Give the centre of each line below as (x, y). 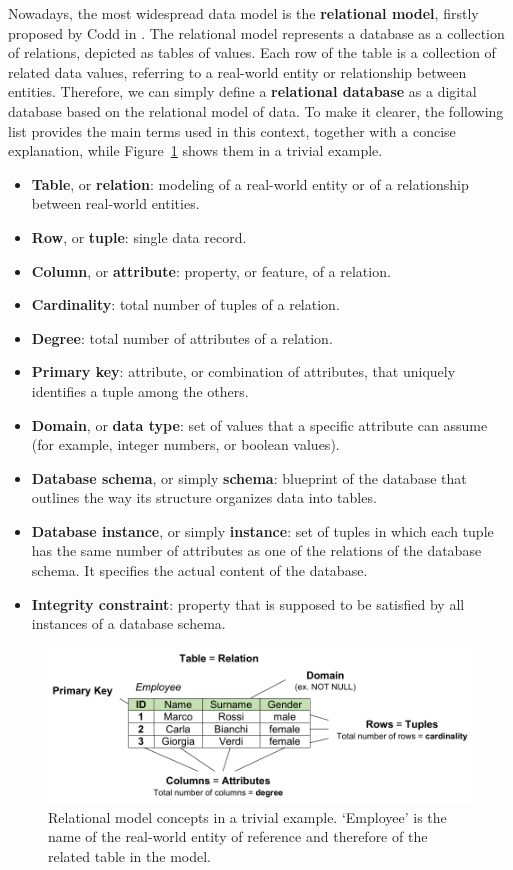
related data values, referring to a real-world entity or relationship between (237, 71)
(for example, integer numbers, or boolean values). (185, 444)
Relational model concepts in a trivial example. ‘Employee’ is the (247, 816)
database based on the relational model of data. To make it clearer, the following (256, 110)
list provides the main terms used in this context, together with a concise (232, 130)
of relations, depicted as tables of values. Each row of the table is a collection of (252, 52)
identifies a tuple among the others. (140, 390)
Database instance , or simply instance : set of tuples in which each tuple (262, 530)
